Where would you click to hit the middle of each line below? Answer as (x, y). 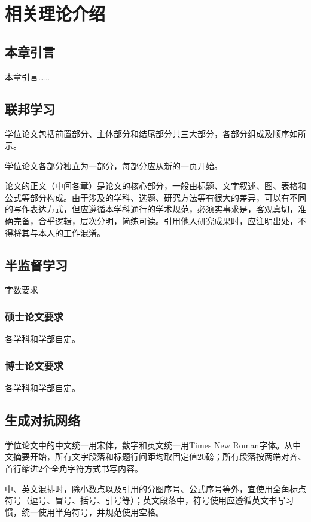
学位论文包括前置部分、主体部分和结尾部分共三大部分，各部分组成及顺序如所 (155, 134)
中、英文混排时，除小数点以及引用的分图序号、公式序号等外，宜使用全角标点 (155, 488)
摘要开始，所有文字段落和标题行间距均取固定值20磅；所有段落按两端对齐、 (159, 457)
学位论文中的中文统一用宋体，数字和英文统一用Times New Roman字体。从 (149, 445)
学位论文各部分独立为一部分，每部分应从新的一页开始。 (114, 165)
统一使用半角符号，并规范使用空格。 (92, 512)
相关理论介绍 (55, 13)
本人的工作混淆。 (71, 232)
